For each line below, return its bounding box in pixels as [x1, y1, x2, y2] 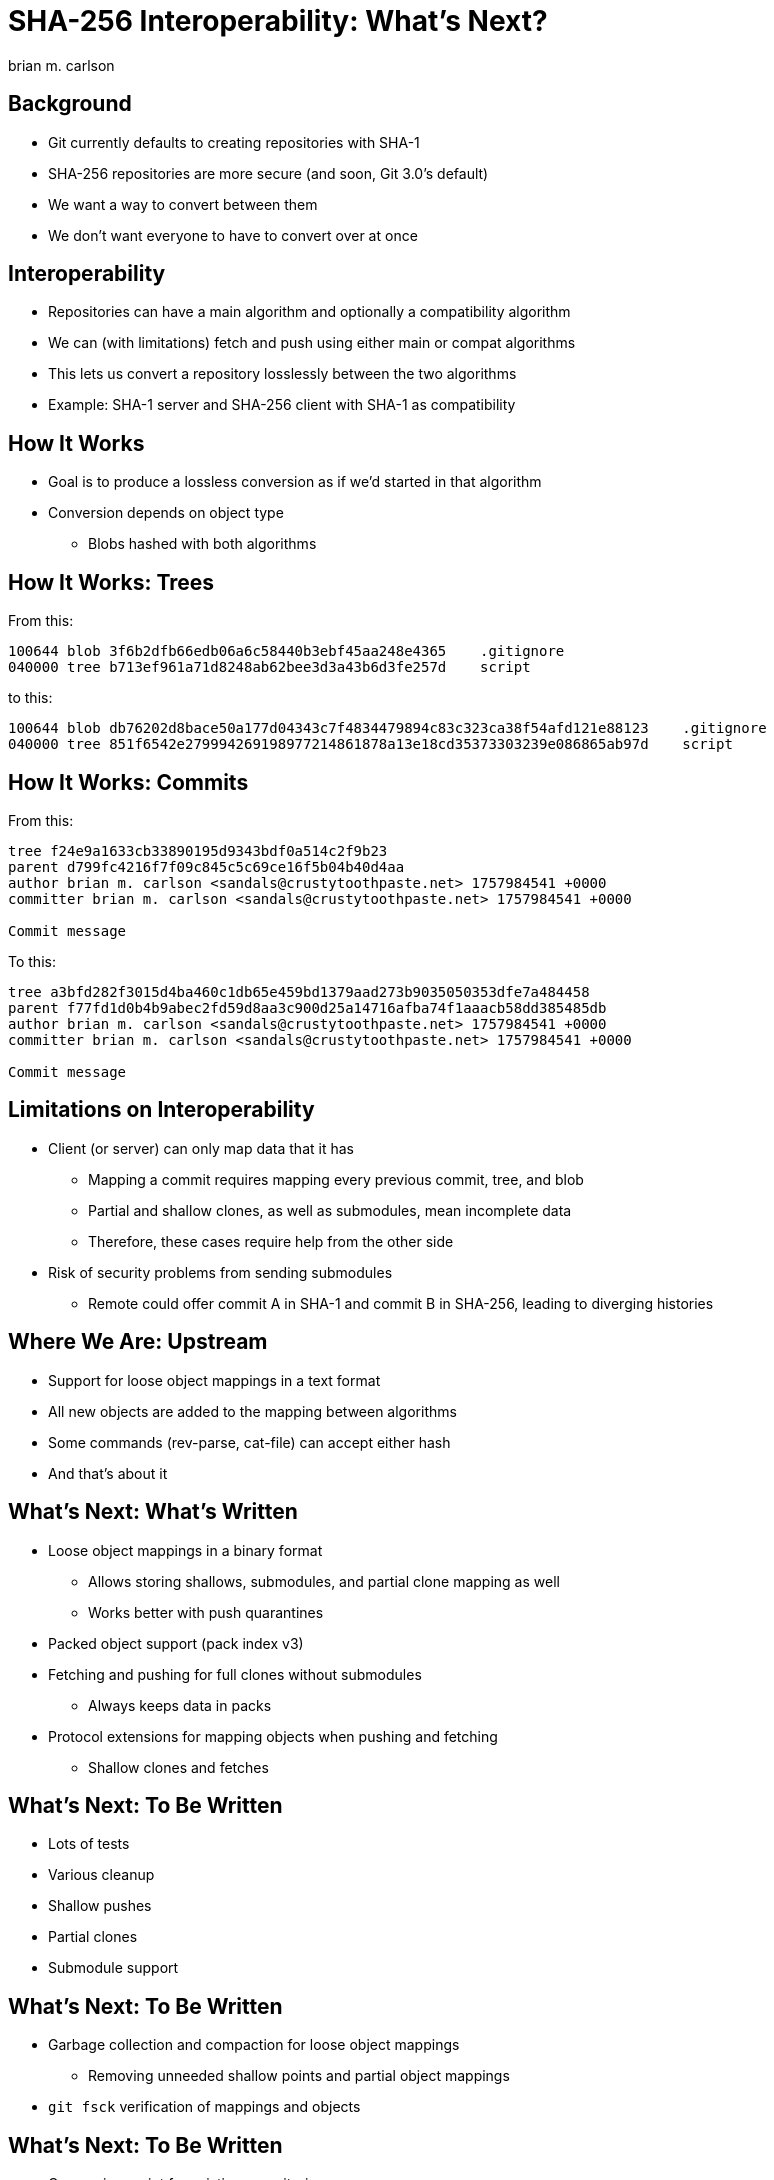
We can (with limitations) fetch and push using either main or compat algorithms [48, 334, 576, 352]
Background [8, 91, 132, 117]
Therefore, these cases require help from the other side [88, 1232, 454, 1250]
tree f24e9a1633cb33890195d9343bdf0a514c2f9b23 [8, 842, 388, 859]
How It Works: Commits [8, 769, 249, 795]
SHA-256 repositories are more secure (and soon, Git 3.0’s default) [48, 164, 489, 182]
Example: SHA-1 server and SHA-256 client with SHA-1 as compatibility [48, 396, 516, 414]
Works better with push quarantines [88, 1603, 324, 1621]
